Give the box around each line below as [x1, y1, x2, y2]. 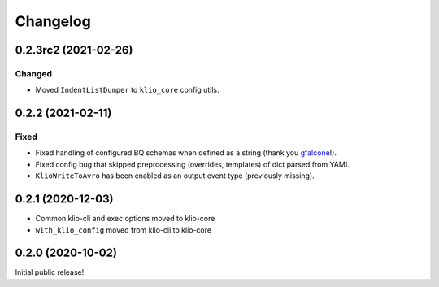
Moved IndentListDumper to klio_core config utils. [35, 85, 219, 95]
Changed [15, 67, 53, 79]
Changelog [15, 12, 91, 30]
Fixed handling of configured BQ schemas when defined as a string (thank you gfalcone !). [35, 148, 337, 158]
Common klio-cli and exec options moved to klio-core [35, 214, 215, 224]
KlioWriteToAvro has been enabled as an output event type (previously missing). [35, 171, 315, 180]
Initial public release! [15, 267, 85, 277]
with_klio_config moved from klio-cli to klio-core [35, 224, 211, 235]
